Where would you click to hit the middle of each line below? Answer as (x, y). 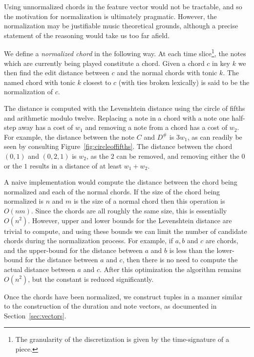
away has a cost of (46, 127)
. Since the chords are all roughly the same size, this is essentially (129, 210)
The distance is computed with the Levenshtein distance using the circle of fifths (125, 108)
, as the (98, 156)
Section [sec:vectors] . (35, 315)
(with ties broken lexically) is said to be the (184, 82)
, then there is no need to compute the (180, 260)
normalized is (24, 201)
